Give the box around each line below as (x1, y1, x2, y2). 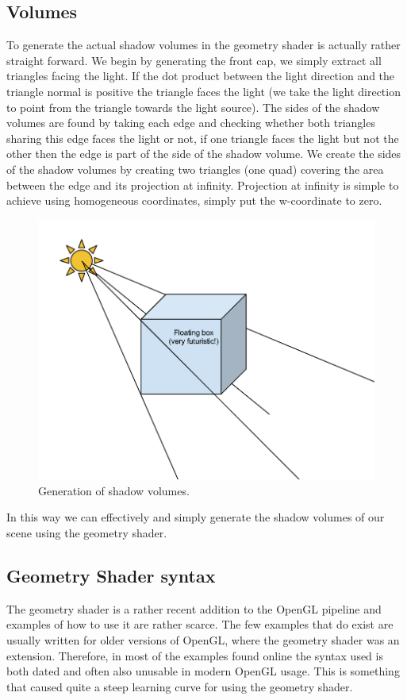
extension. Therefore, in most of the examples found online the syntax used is (6, 647, 383, 663)
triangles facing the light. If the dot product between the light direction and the (6, 67, 395, 84)
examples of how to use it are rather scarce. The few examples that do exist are (6, 616, 394, 633)
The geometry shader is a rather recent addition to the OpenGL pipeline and (6, 600, 382, 617)
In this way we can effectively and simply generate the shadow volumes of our (6, 509, 385, 525)
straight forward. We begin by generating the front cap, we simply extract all (6, 52, 382, 68)
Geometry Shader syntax (6, 563, 216, 587)
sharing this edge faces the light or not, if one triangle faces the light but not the (6, 129, 399, 146)
